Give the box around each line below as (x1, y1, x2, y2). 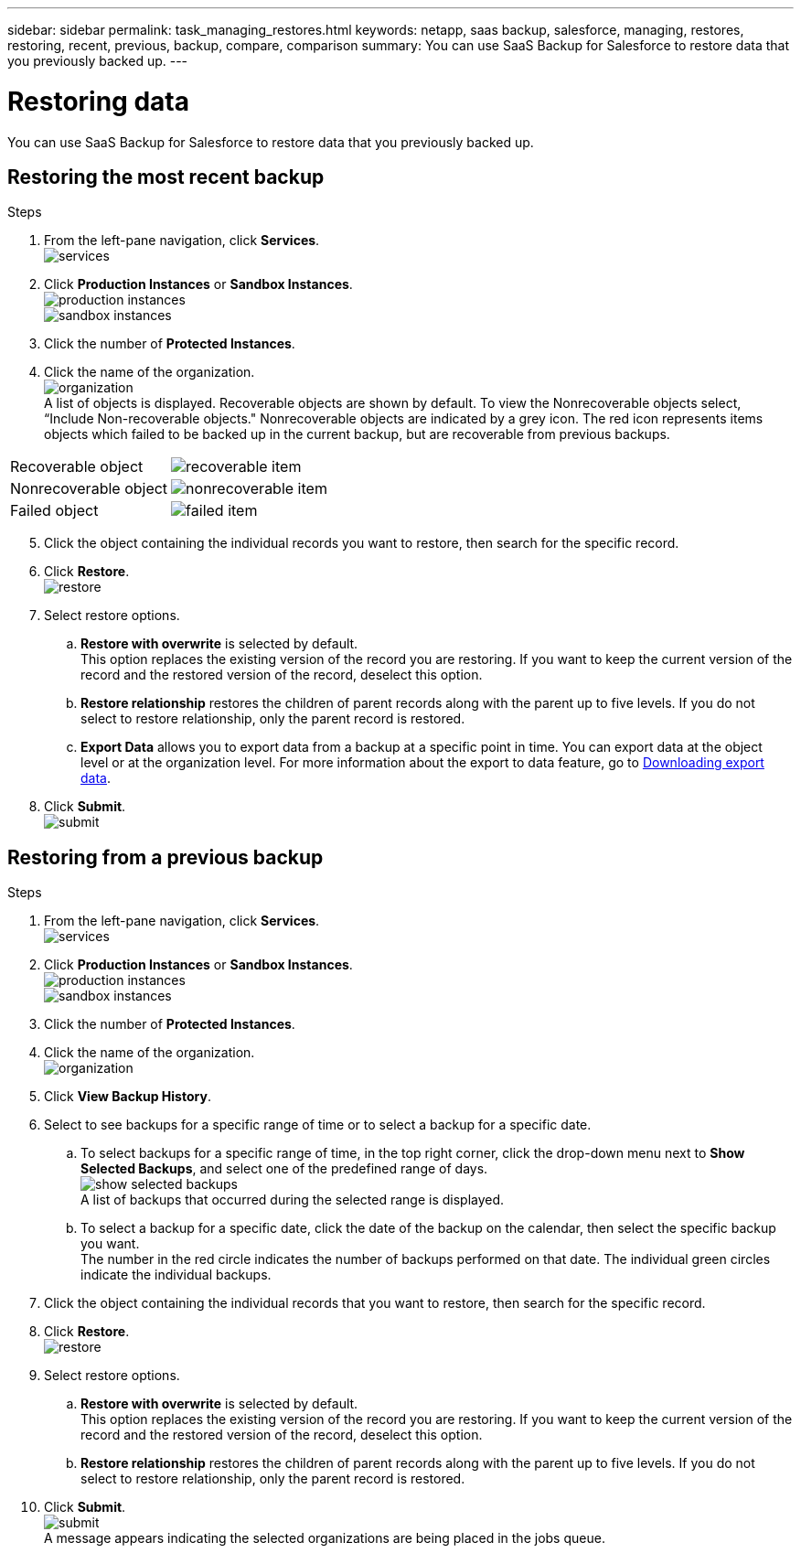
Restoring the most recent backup (7, 165, 325, 188)
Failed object (10, 501, 99, 520)
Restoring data (7, 85, 189, 117)
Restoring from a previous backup (7, 845, 324, 869)
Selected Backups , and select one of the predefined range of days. (80, 1161, 488, 1177)
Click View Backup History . (44, 1088, 211, 1105)
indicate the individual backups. (80, 1267, 272, 1283)
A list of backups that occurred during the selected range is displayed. (80, 1192, 505, 1208)
